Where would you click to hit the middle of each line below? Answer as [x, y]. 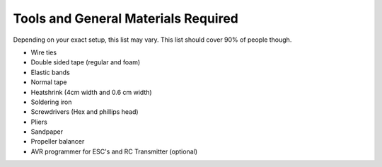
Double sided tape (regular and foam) [86, 62]
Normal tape [49, 82]
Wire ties [44, 52]
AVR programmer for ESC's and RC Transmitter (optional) [114, 151]
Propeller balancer [58, 142]
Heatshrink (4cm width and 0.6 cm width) [91, 92]
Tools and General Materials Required [126, 18]
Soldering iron [51, 102]
